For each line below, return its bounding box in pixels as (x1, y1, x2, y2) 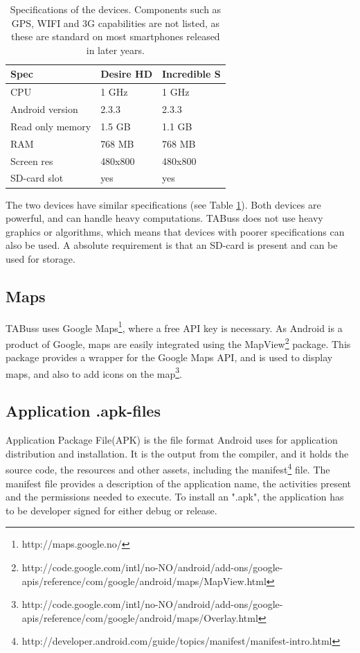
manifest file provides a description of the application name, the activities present (6, 476, 352, 490)
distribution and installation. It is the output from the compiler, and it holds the (6, 446, 349, 460)
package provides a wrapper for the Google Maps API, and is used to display (6, 350, 333, 365)
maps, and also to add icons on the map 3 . (6, 364, 182, 381)
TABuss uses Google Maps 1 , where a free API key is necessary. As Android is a (6, 318, 343, 335)
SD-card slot (10, 171, 64, 185)
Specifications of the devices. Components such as (10, 2, 222, 16)
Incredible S (162, 67, 221, 81)
